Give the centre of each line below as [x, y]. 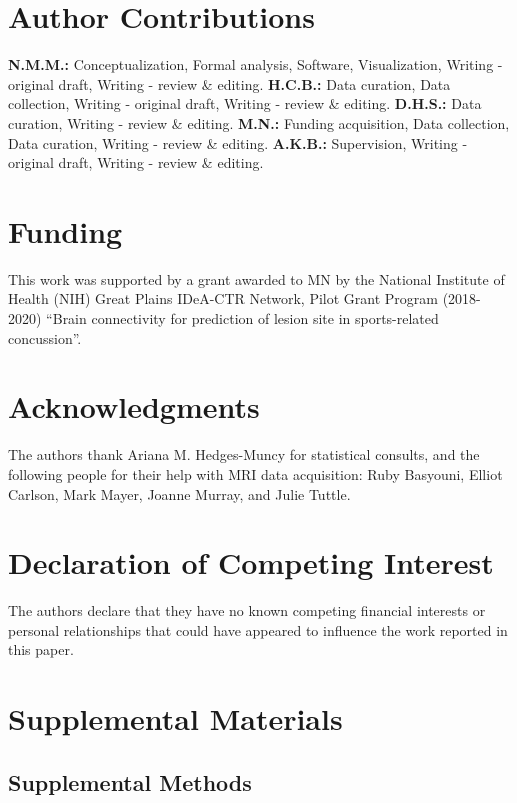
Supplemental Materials [175, 718]
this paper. [41, 649]
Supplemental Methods [130, 781]
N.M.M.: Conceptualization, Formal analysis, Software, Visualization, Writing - [255, 64]
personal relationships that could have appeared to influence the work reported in [258, 629]
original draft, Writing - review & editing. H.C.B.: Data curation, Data [229, 83]
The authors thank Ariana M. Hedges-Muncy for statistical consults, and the [244, 454]
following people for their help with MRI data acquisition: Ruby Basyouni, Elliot [255, 473]
